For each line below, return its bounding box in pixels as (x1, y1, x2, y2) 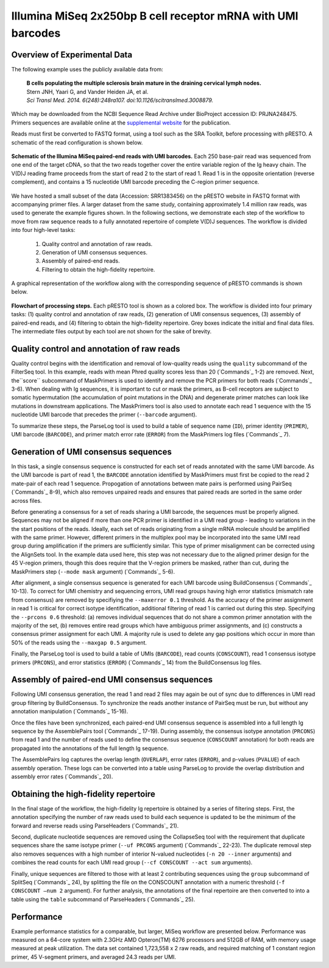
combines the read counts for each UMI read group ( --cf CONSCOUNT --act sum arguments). (11, 859, 253, 866)
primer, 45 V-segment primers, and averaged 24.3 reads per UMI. (11, 953, 177, 961)
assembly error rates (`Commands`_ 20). (11, 773, 113, 780)
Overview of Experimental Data (11, 49, 133, 60)
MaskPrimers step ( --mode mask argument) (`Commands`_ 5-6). (11, 568, 175, 575)
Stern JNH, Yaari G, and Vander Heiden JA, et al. (26, 88, 149, 95)
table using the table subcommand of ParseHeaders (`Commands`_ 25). (11, 895, 196, 903)
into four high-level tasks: (11, 226, 76, 234)
